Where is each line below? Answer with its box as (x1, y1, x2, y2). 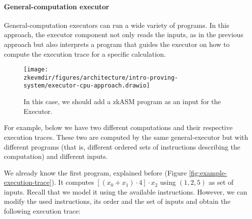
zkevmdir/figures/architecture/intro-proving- (24, 74, 178, 81)
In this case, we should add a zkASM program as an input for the (24, 96, 221, 107)
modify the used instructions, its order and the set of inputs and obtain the (4, 196, 230, 206)
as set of (208, 177, 234, 187)
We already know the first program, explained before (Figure (4, 167, 187, 177)
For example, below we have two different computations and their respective (4, 122, 233, 132)
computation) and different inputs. (4, 151, 108, 161)
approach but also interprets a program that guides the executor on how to (4, 39, 230, 49)
